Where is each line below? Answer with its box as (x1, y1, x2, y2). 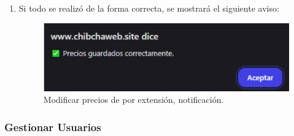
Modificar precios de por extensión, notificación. (43, 93, 224, 106)
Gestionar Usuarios (4, 119, 101, 134)
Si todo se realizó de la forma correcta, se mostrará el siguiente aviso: (18, 2, 279, 14)
